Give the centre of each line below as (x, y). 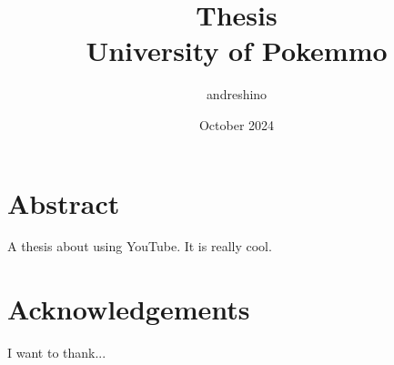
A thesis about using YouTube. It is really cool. (140, 246)
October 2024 (237, 124)
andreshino (237, 94)
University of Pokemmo (237, 51)
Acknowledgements (129, 309)
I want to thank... (57, 353)
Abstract (64, 203)
